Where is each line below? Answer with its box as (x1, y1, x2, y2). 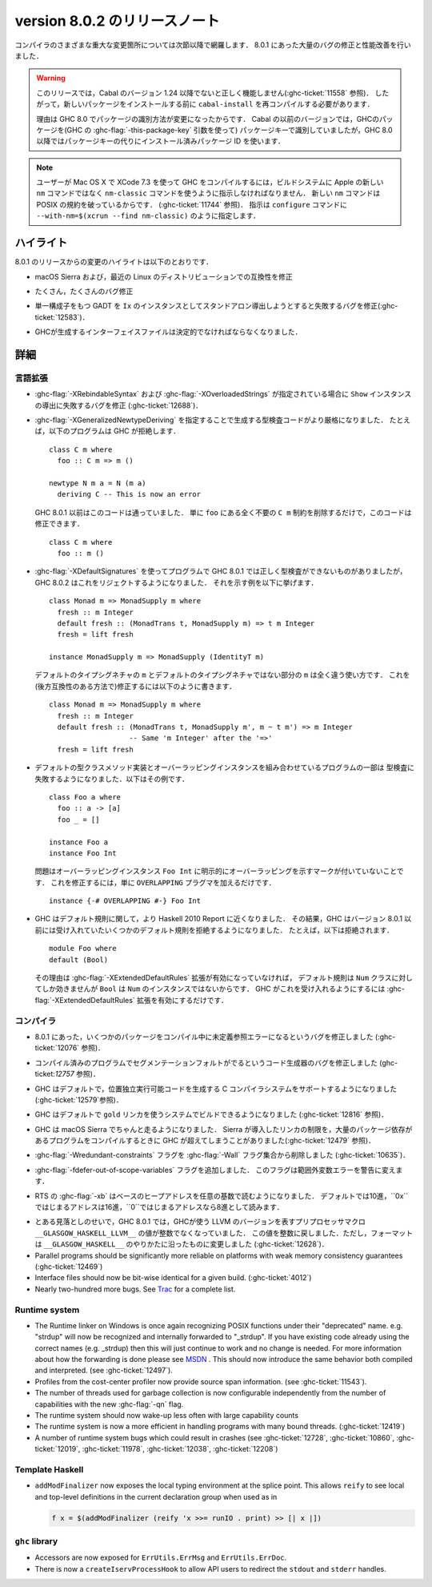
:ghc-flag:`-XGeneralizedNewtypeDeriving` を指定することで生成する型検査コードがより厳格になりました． (34, 415, 388, 425)
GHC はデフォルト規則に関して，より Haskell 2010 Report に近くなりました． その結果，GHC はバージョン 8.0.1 (34, 914, 403, 924)
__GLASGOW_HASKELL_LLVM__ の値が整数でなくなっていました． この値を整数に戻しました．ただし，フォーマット (34, 1228, 414, 1238)
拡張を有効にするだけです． (136, 995, 228, 1005)
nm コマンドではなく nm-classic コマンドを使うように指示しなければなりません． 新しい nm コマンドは (36, 188, 381, 198)
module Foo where (49, 944, 117, 953)
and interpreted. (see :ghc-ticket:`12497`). (34, 1366, 174, 1376)
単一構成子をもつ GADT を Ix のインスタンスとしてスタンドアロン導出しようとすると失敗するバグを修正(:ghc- (34, 301, 398, 311)
